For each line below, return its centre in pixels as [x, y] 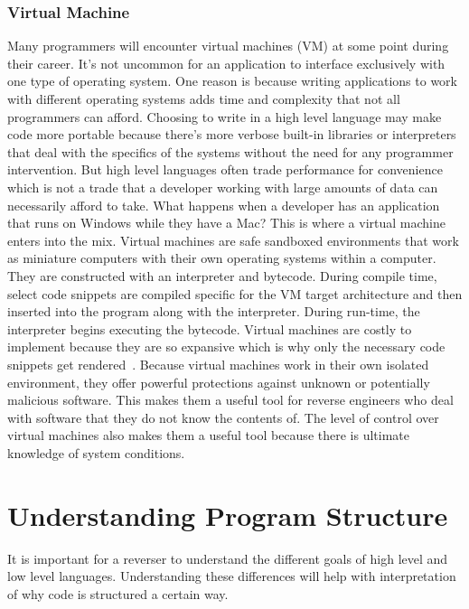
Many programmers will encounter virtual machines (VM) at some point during [228, 46]
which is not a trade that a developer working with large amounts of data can [223, 187]
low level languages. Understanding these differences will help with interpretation [232, 576]
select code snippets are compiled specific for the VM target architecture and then [235, 293]
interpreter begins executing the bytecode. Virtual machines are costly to [210, 328]
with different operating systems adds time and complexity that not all [204, 98]
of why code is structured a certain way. [118, 593]
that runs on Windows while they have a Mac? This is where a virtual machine [226, 223]
